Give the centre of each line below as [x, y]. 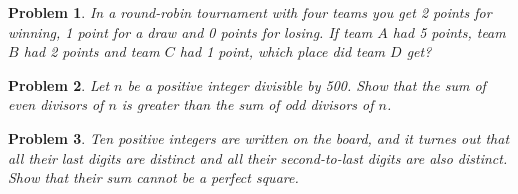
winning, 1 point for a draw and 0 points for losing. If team [190, 31]
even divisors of [56, 104]
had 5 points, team [449, 31]
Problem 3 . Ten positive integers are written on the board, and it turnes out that [259, 137]
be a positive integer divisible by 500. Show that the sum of [306, 84]
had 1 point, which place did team [282, 51]
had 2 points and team [91, 51]
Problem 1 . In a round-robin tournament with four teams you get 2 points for [250, 12]
